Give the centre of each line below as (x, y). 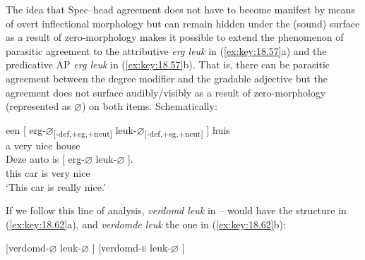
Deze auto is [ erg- (45, 159)
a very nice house (43, 145)
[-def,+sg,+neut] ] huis (187, 130)
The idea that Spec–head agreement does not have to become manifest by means (180, 9)
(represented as (38, 106)
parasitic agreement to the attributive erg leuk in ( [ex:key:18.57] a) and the (166, 50)
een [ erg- (26, 129)
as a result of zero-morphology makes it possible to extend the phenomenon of (175, 37)
